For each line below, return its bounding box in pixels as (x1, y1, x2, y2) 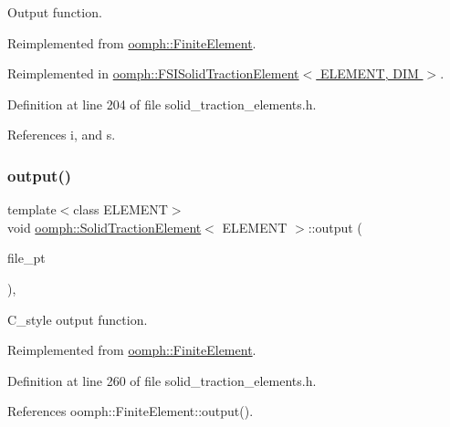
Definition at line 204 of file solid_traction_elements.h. (7, 94, 317, 113)
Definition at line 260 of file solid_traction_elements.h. (7, 370, 317, 390)
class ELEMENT (73, 200, 168, 219)
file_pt (7, 248, 46, 267)
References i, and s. (7, 125, 116, 144)
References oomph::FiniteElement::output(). (7, 401, 254, 421)
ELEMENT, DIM (319, 64, 419, 83)
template (7, 200, 57, 219)
